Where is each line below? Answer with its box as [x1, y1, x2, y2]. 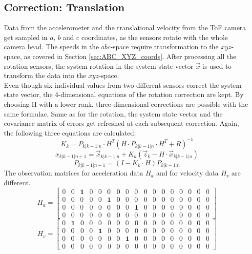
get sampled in [4, 32, 48, 42]
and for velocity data [156, 168, 219, 178]
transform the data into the [4, 70, 86, 80]
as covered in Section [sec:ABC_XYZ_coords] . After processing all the [24, 51, 236, 61]
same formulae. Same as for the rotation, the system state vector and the [4, 108, 223, 118]
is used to [203, 60, 231, 71]
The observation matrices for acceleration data [4, 168, 143, 178]
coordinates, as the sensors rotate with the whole [81, 32, 228, 42]
